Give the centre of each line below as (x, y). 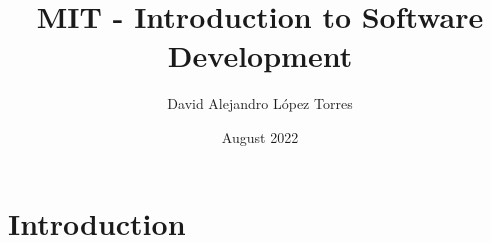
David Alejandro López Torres (260, 103)
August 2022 (260, 136)
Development (260, 55)
